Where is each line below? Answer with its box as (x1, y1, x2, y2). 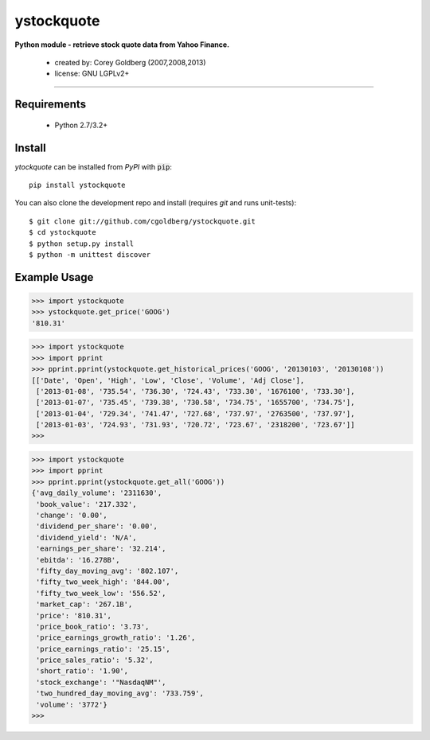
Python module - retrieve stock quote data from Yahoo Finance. (14, 40, 230, 49)
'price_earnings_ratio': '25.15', (36, 645, 170, 653)
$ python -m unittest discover (29, 250, 151, 259)
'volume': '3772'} (36, 700, 107, 709)
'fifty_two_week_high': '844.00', (36, 578, 170, 586)
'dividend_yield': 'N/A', (36, 533, 137, 542)
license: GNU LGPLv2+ (54, 68, 130, 79)
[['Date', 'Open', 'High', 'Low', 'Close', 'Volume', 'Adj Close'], (31, 376, 305, 385)
